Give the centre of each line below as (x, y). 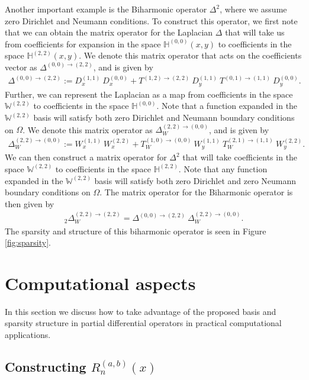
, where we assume (253, 9)
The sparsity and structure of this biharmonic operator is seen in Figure (136, 231)
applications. (28, 335)
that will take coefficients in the (240, 157)
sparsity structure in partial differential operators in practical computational (143, 323)
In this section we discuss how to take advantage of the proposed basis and (141, 311)
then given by (30, 203)
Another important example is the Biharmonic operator (106, 9)
